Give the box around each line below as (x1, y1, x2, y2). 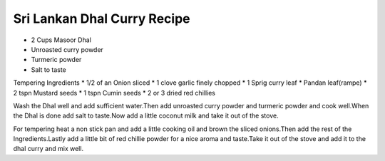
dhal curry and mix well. (13, 145, 84, 153)
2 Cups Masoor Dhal (31, 36, 92, 44)
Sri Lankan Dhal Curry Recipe (13, 11, 190, 26)
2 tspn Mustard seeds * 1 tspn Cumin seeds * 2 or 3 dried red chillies (13, 88, 216, 97)
